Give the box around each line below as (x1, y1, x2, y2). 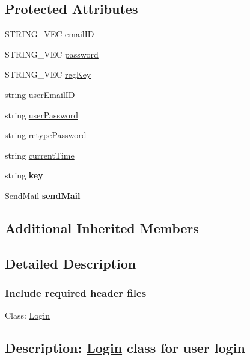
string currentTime (5, 148, 75, 161)
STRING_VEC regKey (5, 68, 91, 81)
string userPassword (5, 108, 78, 121)
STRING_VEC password (5, 47, 99, 60)
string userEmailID (5, 88, 75, 100)
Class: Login (5, 309, 50, 322)
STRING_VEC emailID (5, 28, 94, 40)
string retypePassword (5, 129, 87, 141)
